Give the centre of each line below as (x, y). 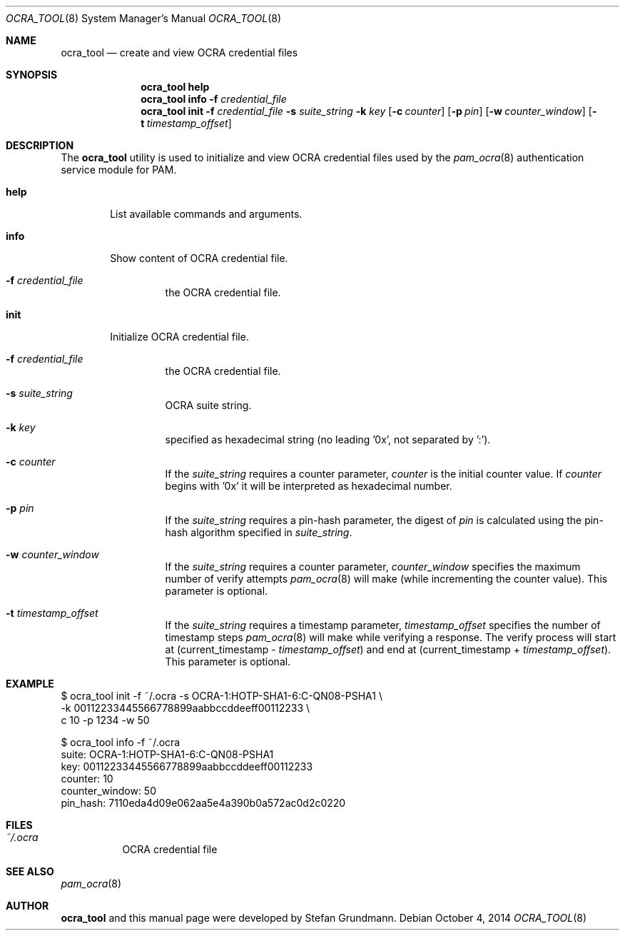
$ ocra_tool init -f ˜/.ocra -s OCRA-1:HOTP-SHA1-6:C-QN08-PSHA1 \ (222, 696)
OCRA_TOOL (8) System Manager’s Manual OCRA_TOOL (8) (144, 18)
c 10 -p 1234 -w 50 (105, 720)
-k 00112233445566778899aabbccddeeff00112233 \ (186, 708)
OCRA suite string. (208, 405)
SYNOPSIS (32, 75)
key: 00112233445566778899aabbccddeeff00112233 (187, 766)
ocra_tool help (175, 87)
